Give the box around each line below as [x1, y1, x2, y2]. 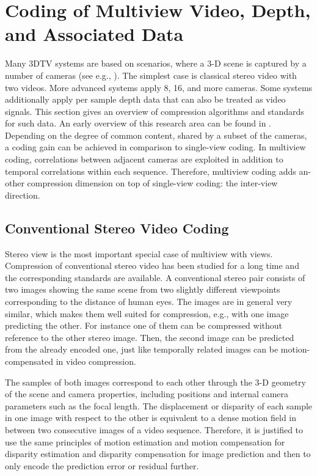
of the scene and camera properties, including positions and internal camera [5, 387, 289, 400]
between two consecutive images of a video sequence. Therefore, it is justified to [5, 423, 304, 436]
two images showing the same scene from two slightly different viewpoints [5, 283, 280, 296]
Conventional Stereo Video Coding [5, 218, 229, 237]
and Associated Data [5, 21, 184, 46]
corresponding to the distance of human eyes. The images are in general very [5, 295, 293, 308]
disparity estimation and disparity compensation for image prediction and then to [5, 447, 311, 460]
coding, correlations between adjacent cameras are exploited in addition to [5, 153, 283, 166]
